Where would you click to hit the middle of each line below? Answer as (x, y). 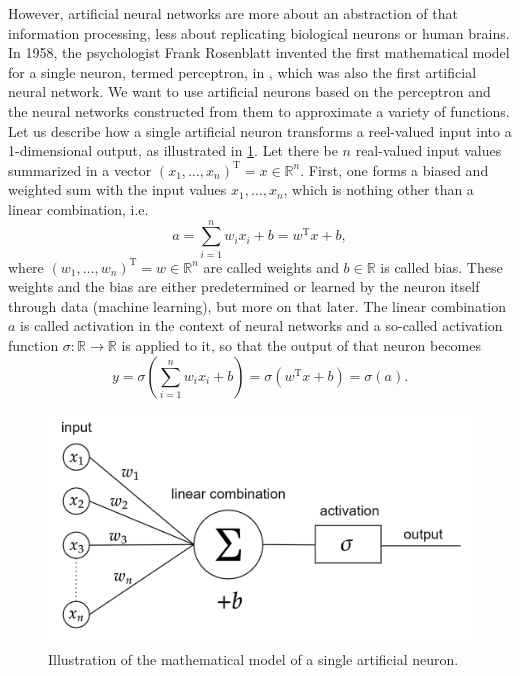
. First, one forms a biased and (394, 169)
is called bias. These (441, 266)
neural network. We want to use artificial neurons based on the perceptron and (249, 91)
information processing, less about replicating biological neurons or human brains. (259, 32)
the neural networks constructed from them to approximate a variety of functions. (259, 110)
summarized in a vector (80, 169)
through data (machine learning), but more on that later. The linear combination (257, 305)
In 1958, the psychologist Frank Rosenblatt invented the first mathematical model (259, 52)
